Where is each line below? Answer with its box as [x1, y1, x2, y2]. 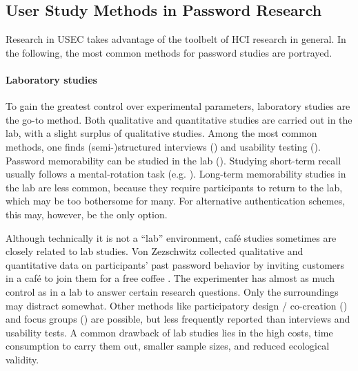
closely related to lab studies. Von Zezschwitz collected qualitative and [6, 244, 304, 258]
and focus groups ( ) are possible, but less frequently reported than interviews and [6, 312, 350, 326]
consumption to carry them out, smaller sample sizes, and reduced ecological [6, 339, 330, 353]
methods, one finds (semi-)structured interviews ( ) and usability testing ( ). [6, 139, 321, 153]
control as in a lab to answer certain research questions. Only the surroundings [6, 284, 339, 298]
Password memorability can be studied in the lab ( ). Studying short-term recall [6, 153, 341, 167]
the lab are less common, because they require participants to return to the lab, [6, 180, 343, 194]
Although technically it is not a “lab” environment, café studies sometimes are [6, 230, 337, 245]
